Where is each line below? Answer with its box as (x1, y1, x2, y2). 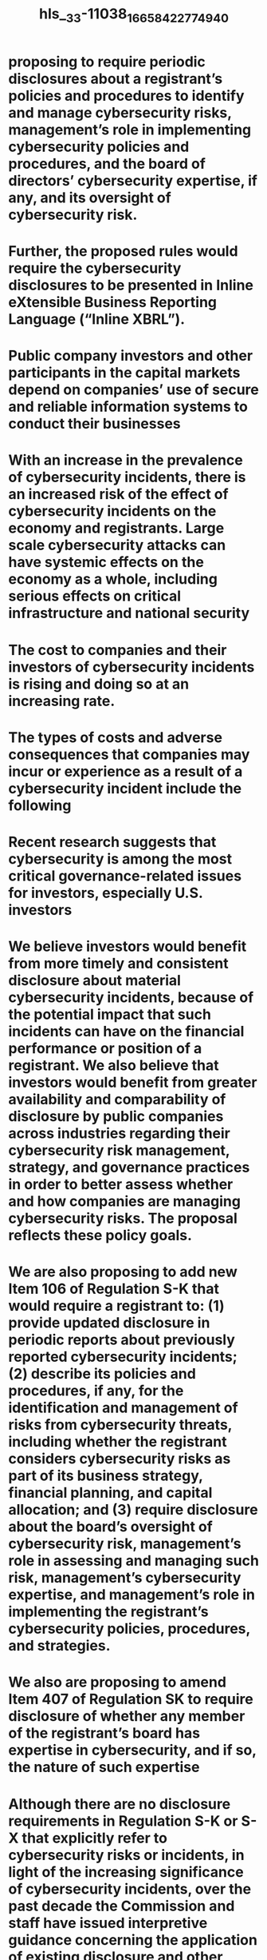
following (8, 796, 72, 814)
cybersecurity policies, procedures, (8, 1620, 251, 1638)
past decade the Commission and (8, 1897, 235, 1915)
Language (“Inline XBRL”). (8, 309, 186, 328)
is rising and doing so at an (8, 675, 190, 693)
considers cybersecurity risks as (8, 1450, 231, 1468)
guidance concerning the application (8, 1930, 257, 1949)
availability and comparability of (8, 1091, 226, 1108)
